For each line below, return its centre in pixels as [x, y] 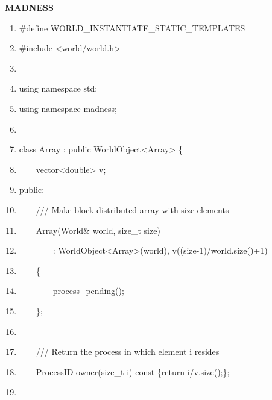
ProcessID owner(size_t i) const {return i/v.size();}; [133, 371]
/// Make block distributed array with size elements [132, 209]
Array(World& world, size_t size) [98, 230]
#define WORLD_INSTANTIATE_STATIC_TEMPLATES [132, 27]
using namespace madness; [68, 108]
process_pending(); [88, 291]
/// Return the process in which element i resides [128, 352]
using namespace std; [58, 88]
